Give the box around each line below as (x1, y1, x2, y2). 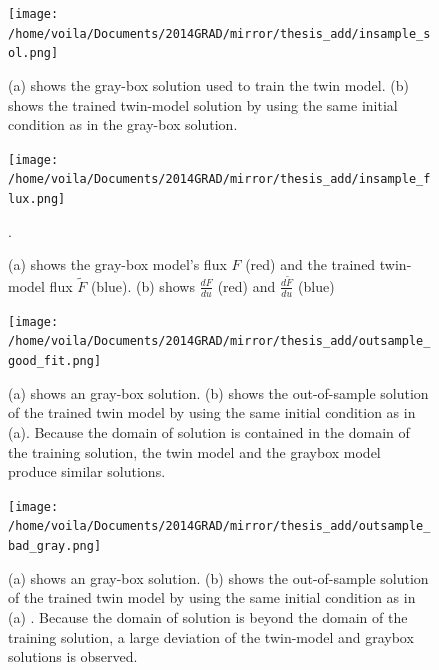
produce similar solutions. (8, 461, 166, 482)
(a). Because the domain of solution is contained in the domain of (8, 421, 410, 442)
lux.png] (8, 192, 66, 207)
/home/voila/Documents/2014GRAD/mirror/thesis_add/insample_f (8, 172, 431, 187)
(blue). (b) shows (90, 275, 195, 296)
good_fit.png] (8, 354, 102, 369)
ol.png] (8, 46, 59, 61)
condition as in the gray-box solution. (8, 114, 238, 135)
